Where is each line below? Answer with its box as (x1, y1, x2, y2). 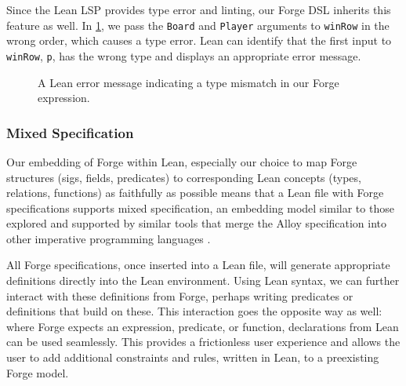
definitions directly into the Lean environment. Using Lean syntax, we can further (6, 272, 400, 289)
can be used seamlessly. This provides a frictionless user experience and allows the (6, 333, 401, 350)
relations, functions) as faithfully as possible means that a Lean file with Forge (6, 184, 384, 201)
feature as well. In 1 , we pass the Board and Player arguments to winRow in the (6, 16, 390, 33)
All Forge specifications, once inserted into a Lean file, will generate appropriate (6, 257, 390, 273)
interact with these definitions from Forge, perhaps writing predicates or (6, 287, 353, 304)
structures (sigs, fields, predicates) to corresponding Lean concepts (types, (6, 169, 361, 185)
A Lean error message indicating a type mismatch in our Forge (38, 74, 339, 90)
